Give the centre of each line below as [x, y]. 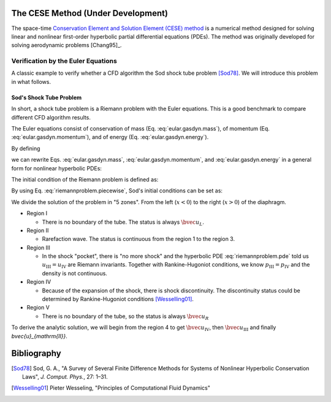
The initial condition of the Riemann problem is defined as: [85, 179]
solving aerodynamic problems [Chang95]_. [67, 45]
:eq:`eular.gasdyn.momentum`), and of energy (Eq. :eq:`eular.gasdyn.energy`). [110, 137]
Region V [38, 308]
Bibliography [36, 353]
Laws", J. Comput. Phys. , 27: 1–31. [65, 376]
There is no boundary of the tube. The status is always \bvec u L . [123, 222]
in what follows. [31, 82]
